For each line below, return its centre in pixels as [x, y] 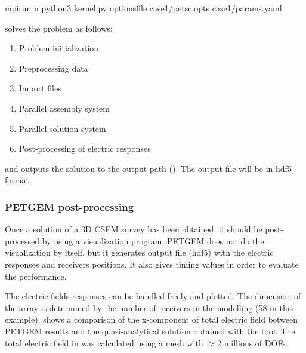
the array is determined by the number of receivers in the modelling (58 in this [149, 307]
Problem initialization [59, 48]
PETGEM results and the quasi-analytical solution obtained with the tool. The [150, 331]
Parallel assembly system [64, 108]
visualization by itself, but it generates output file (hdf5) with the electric [139, 252]
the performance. [36, 276]
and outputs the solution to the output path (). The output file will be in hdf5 [148, 168]
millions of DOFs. [256, 343]
